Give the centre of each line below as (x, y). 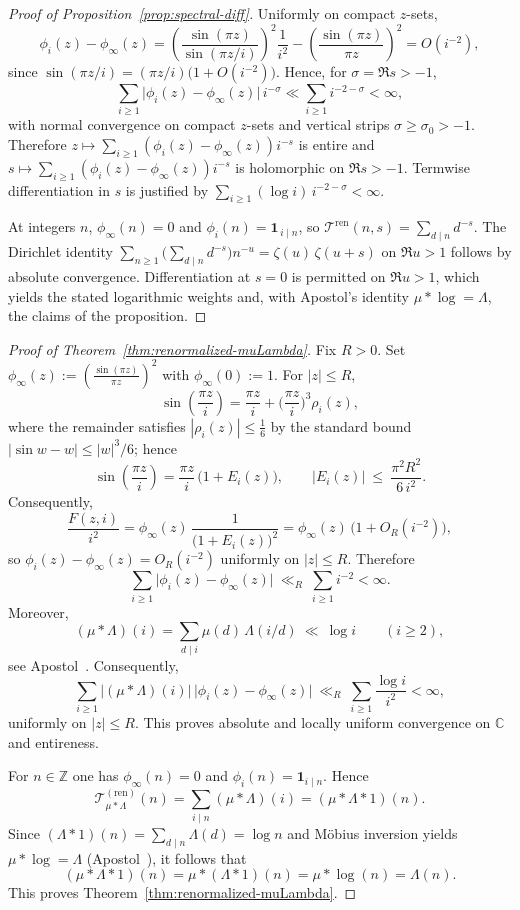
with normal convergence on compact (122, 124)
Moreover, (38, 611)
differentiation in (59, 189)
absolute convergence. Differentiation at (129, 276)
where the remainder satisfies (97, 425)
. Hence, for (311, 71)
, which (457, 276)
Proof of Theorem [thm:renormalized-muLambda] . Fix (172, 348)
